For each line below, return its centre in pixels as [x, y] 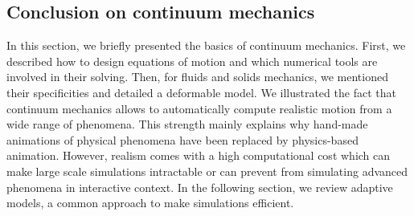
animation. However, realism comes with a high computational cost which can [199, 155]
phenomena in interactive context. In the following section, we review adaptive [200, 187]
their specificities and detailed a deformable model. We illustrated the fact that [201, 92]
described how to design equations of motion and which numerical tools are [192, 61]
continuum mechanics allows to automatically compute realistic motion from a [199, 108]
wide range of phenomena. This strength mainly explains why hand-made [187, 124]
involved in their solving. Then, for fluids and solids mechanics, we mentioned [197, 77]
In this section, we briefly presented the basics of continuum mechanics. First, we [206, 45]
